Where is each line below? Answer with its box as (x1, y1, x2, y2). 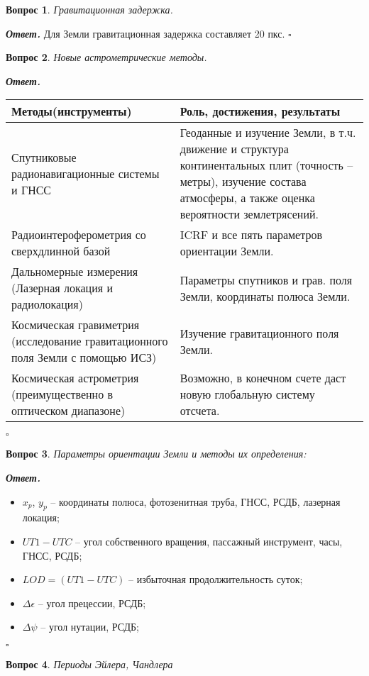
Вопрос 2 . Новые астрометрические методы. (6, 50, 207, 65)
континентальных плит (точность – (180, 157, 353, 174)
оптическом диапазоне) (11, 402, 126, 419)
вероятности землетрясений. (180, 206, 319, 223)
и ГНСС (11, 181, 52, 198)
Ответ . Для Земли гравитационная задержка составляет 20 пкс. (6, 26, 285, 40)
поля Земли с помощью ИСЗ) (11, 349, 157, 366)
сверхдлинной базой (11, 243, 111, 260)
